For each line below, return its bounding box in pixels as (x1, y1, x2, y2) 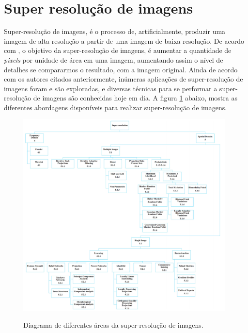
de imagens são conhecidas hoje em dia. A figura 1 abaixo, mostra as (33, 93, 237, 103)
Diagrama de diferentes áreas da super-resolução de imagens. (23, 319, 203, 330)
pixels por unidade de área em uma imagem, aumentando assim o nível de (4, 54, 223, 65)
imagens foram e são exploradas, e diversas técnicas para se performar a (4, 83, 217, 93)
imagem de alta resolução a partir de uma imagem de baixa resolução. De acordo (4, 35, 244, 46)
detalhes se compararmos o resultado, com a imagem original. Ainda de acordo (4, 64, 238, 74)
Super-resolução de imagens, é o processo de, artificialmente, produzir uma (4, 26, 226, 36)
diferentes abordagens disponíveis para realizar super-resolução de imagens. (4, 102, 227, 112)
